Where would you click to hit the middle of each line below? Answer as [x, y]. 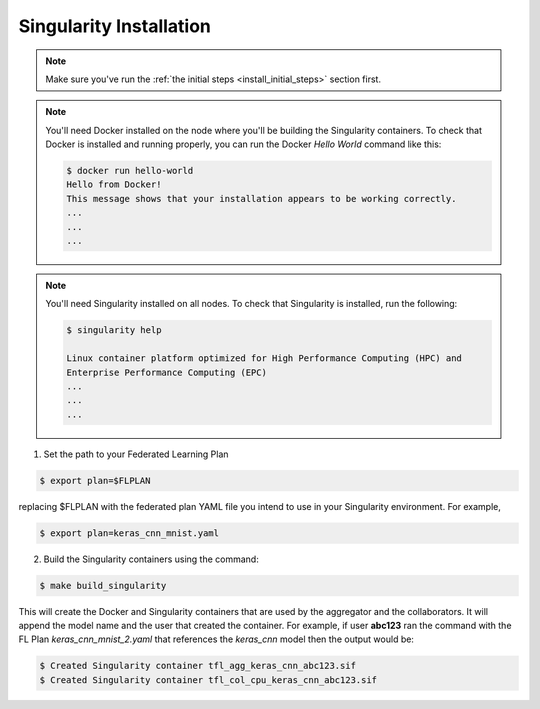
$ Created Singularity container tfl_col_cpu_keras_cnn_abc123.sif [208, 679]
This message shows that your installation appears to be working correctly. [261, 198]
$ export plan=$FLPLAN [95, 480]
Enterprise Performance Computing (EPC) [166, 372]
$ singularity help [114, 330]
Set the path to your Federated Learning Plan [136, 454]
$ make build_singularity [103, 585]
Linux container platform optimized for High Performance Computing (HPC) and [264, 358]
